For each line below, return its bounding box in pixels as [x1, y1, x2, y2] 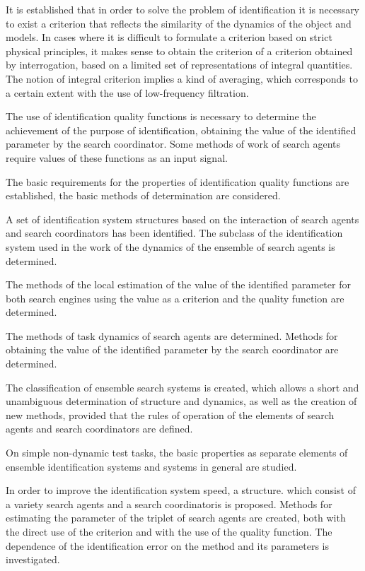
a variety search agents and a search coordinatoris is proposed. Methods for [6, 496, 332, 511]
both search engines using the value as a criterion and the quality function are [6, 290, 344, 305]
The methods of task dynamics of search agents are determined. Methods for [6, 328, 338, 343]
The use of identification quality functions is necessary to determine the [6, 109, 316, 124]
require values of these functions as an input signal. [6, 150, 228, 165]
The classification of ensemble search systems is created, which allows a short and [6, 379, 359, 394]
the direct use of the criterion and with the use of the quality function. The [6, 524, 332, 538]
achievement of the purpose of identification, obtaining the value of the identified [6, 122, 357, 137]
